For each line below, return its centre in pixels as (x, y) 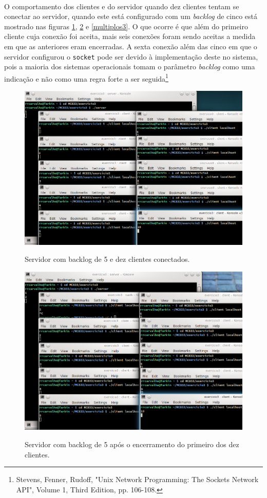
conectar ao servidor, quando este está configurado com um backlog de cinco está (131, 16)
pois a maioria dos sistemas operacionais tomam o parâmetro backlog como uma (130, 66)
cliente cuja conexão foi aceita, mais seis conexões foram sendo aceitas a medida (130, 36)
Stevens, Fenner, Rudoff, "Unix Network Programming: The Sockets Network (137, 479)
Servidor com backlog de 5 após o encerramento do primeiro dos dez (132, 444)
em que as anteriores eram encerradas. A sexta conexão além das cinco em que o (131, 46)
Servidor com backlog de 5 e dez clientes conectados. (107, 259)
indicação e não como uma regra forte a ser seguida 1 (86, 78)
